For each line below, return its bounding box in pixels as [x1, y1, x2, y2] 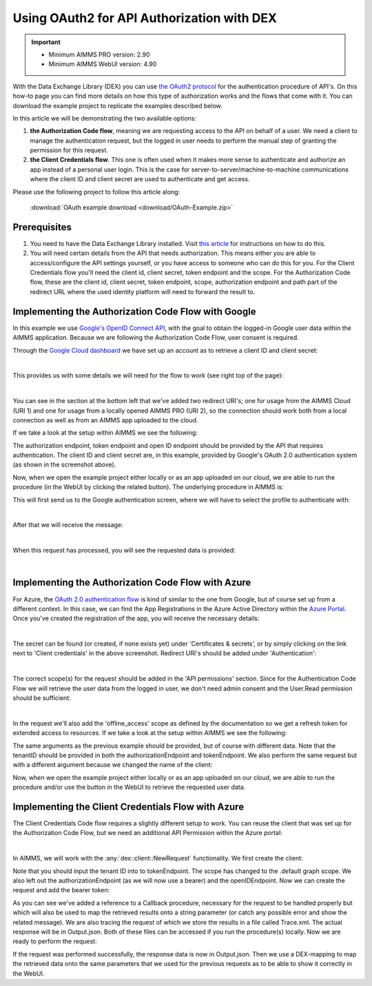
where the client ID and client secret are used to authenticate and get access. [30, 175, 250, 183]
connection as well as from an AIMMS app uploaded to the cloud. [12, 415, 198, 424]
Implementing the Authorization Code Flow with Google [12, 305, 256, 317]
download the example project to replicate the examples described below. [12, 101, 223, 110]
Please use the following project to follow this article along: [12, 187, 180, 196]
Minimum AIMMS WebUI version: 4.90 [48, 60, 157, 68]
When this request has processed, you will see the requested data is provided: [12, 546, 236, 555]
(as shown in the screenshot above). [12, 460, 116, 469]
